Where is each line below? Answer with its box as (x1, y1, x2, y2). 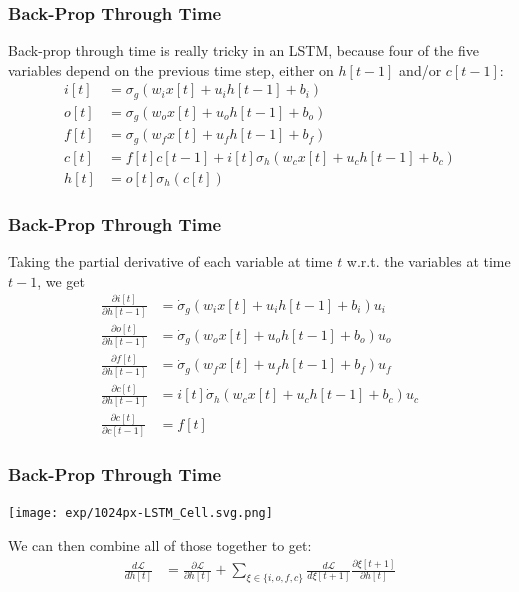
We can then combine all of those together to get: (8, 535, 312, 556)
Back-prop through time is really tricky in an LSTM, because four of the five (8, 40, 479, 61)
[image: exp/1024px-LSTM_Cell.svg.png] (8, 506, 273, 521)
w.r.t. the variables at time (346, 251, 511, 272)
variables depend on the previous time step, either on (8, 59, 334, 80)
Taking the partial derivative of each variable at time (8, 251, 333, 272)
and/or (399, 59, 442, 80)
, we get (37, 270, 85, 291)
